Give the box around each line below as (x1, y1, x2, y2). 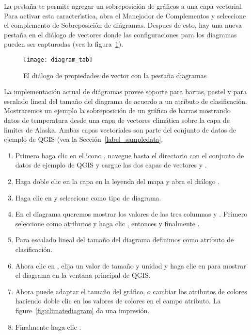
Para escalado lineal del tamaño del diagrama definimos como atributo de (15, 234, 234, 245)
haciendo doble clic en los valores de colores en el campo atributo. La (15, 296, 221, 306)
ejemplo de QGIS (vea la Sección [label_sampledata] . (4, 134, 163, 144)
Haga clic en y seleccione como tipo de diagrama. (15, 192, 161, 202)
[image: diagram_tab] (23, 56, 93, 63)
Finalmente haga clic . (15, 321, 81, 332)
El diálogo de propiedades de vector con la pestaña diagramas (23, 70, 207, 80)
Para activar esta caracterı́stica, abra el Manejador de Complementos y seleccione (4, 10, 246, 20)
